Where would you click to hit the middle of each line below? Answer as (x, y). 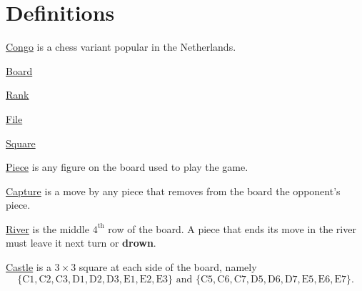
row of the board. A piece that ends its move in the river (232, 228)
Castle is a (29, 267)
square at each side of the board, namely (168, 267)
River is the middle (47, 228)
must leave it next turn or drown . (81, 243)
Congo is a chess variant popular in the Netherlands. (121, 47)
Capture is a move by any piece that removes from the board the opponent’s (173, 191)
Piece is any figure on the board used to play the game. (127, 167)
